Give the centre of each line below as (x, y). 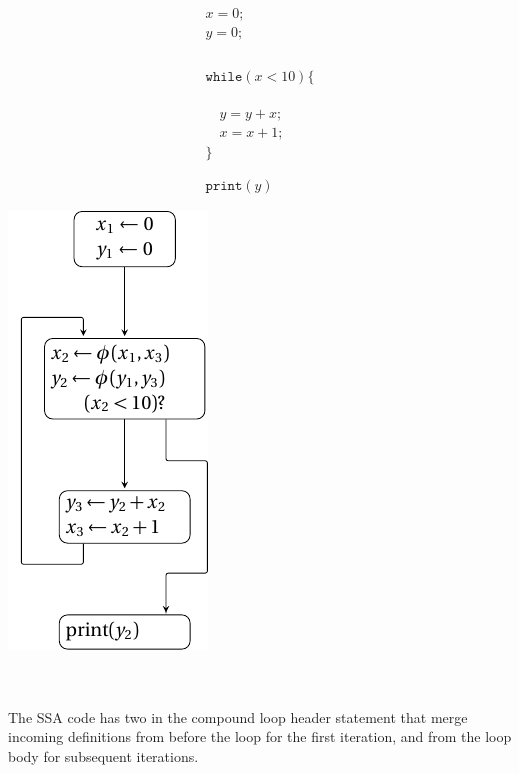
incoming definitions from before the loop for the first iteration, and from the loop (260, 736)
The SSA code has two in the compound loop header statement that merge (238, 716)
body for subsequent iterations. (103, 756)
